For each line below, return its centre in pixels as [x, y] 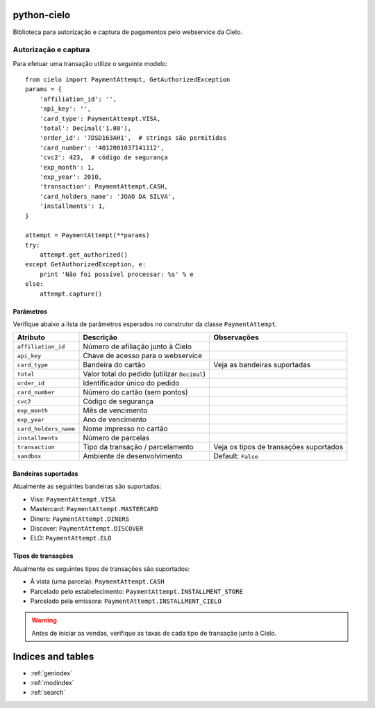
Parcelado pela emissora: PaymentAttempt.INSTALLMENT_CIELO [126, 601]
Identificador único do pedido [131, 383]
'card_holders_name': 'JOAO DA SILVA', [107, 196]
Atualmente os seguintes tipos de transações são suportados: [101, 569]
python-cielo [42, 15]
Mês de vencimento [115, 410]
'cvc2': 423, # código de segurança [103, 158]
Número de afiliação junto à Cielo [137, 346]
